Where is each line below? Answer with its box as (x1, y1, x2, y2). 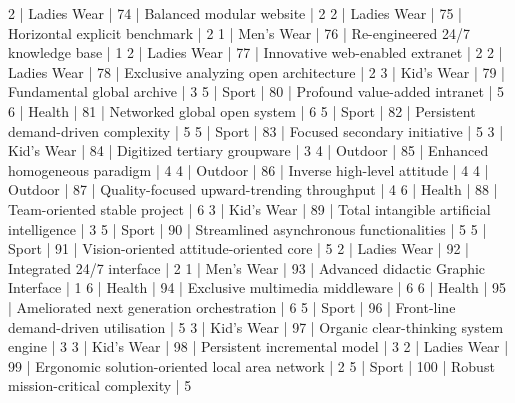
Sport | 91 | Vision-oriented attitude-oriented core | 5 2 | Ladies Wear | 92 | (8, 238, 469, 259)
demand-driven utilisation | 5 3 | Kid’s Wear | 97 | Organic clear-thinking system (8, 316, 504, 337)
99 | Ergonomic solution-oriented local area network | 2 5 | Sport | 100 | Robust (8, 355, 495, 376)
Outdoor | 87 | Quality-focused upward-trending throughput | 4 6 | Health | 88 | (8, 179, 498, 200)
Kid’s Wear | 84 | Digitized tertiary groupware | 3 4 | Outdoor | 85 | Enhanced (8, 140, 489, 161)
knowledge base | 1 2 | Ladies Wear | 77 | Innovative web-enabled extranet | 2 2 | (8, 42, 503, 63)
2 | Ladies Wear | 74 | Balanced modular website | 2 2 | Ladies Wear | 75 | (8, 3, 462, 23)
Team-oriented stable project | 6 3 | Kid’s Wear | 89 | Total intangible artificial (8, 198, 491, 219)
